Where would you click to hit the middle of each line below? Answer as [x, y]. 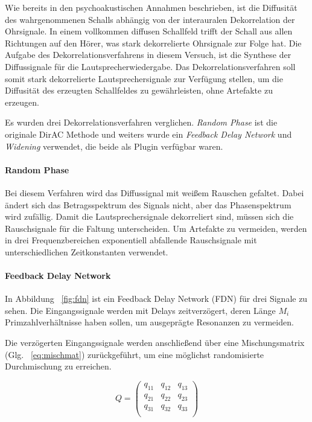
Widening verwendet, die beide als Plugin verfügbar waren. [114, 146]
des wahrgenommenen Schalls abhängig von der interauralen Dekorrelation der [150, 19]
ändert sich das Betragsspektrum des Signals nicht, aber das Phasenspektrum [148, 204]
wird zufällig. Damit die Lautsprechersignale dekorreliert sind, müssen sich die [149, 216]
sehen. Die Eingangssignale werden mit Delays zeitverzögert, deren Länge [140, 310]
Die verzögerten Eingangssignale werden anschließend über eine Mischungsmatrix [155, 343]
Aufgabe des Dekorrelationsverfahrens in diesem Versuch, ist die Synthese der [148, 55]
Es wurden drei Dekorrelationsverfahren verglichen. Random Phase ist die [141, 122]
